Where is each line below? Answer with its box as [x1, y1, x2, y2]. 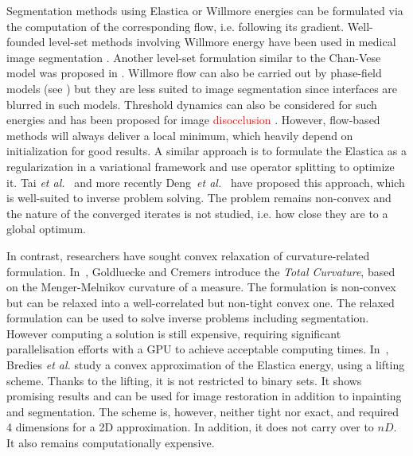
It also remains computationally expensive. [6, 435, 215, 451]
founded [6, 33, 45, 50]
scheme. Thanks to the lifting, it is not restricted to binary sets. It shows [6, 372, 362, 388]
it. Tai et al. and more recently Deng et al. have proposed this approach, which [6, 173, 405, 190]
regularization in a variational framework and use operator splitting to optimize [6, 158, 395, 174]
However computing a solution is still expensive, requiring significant [6, 325, 341, 341]
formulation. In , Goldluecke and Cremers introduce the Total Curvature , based [6, 263, 395, 279]
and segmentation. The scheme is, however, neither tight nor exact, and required [6, 403, 399, 419]
